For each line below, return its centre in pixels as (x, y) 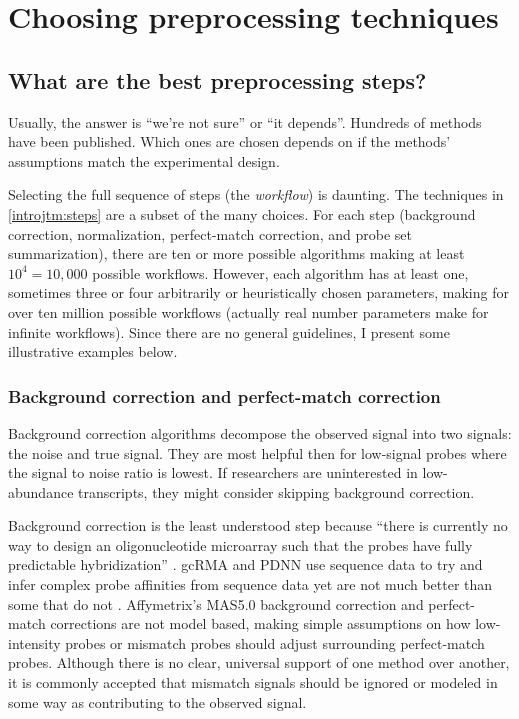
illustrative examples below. (93, 351)
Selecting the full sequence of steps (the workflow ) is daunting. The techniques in (256, 194)
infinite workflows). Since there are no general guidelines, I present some (229, 331)
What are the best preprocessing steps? (217, 79)
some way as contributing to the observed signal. (157, 701)
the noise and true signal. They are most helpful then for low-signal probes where (257, 452)
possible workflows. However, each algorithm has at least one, (280, 272)
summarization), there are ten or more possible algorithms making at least (236, 253)
